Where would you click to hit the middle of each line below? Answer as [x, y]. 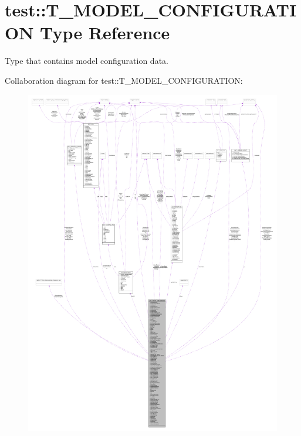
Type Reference [105, 33]
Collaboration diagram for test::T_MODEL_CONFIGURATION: [124, 80]
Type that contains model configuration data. [87, 61]
